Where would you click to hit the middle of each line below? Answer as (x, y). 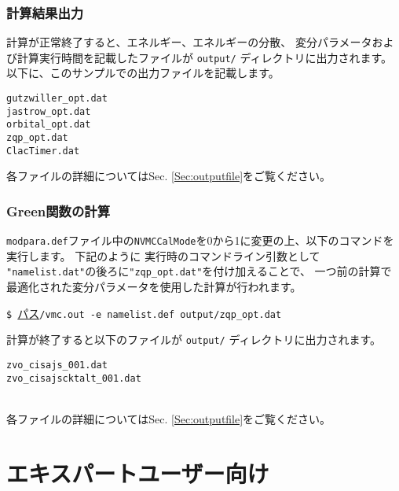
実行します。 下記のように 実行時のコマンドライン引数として (163, 255)
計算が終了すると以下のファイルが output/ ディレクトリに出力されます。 (194, 340)
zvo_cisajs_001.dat (57, 365)
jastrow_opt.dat (49, 111)
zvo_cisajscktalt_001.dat (74, 378)
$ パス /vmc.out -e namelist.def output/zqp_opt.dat (144, 313)
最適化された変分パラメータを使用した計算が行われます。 (154, 287)
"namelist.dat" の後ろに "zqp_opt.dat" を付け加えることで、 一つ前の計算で (199, 271)
